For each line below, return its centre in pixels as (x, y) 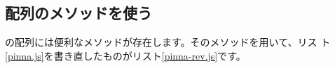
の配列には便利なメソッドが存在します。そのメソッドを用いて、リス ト (168, 42)
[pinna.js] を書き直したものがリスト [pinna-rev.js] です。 (125, 55)
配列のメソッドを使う (78, 13)
